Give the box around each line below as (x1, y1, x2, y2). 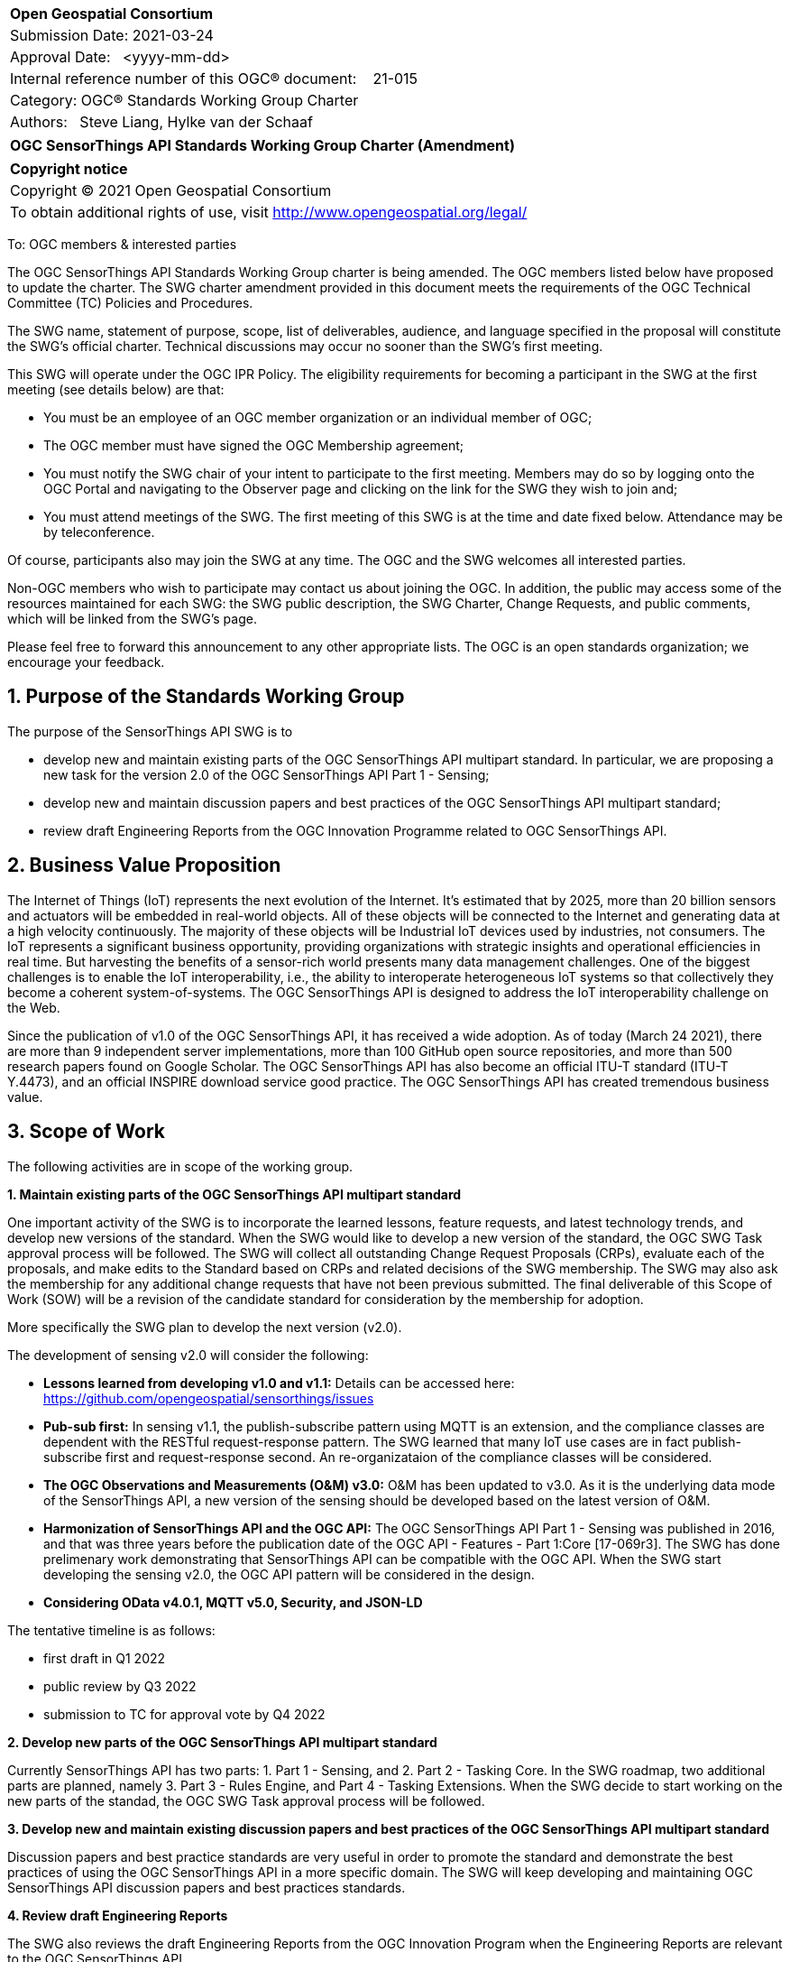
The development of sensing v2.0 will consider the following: (7, 1347, 369, 1363)
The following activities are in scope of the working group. (7, 1158, 354, 1174)
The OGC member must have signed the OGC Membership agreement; (43, 438, 464, 453)
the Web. (7, 999, 60, 1015)
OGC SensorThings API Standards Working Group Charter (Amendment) (10, 136, 515, 154)
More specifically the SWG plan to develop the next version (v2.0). (7, 1319, 402, 1335)
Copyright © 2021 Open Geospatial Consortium (10, 181, 332, 199)
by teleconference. (43, 524, 155, 540)
